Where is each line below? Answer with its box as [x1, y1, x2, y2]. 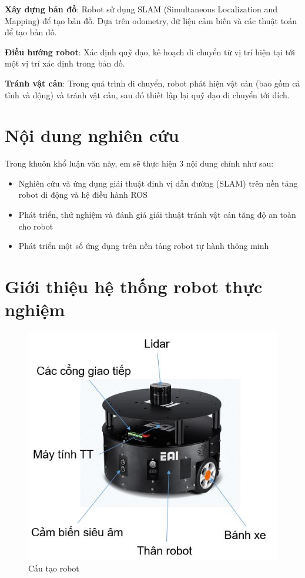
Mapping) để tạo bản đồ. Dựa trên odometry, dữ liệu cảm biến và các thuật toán [5, 14, 297, 26]
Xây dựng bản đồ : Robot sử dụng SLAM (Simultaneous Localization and [5, 3, 278, 15]
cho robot [18, 220, 53, 232]
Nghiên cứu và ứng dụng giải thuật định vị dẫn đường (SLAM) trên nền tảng [18, 177, 298, 189]
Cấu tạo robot [28, 562, 79, 574]
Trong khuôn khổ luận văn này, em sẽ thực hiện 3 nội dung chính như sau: [5, 157, 274, 170]
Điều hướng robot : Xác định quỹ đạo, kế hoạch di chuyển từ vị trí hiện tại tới [5, 45, 295, 58]
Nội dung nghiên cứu [5, 123, 179, 147]
